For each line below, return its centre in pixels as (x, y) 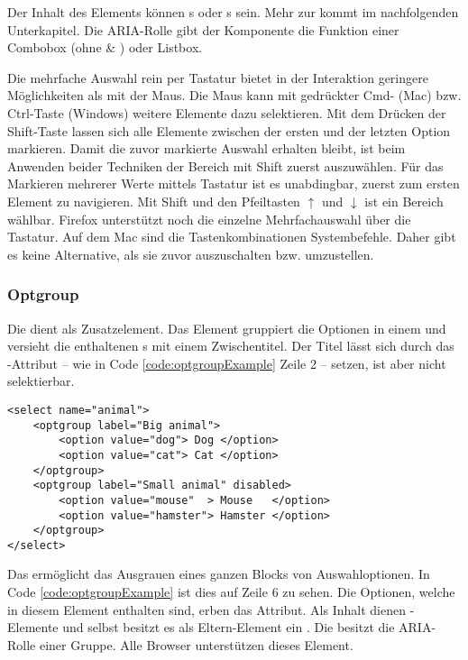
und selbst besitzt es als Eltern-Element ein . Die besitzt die (229, 627)
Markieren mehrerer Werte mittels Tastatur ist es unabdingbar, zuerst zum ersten (234, 183)
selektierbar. (41, 381)
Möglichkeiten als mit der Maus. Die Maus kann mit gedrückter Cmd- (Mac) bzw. (234, 95)
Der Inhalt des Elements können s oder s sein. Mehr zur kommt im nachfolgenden (233, 12)
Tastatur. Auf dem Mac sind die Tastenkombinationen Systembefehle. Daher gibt (232, 237)
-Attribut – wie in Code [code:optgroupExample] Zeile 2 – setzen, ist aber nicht (227, 363)
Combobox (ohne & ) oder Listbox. (105, 47)
